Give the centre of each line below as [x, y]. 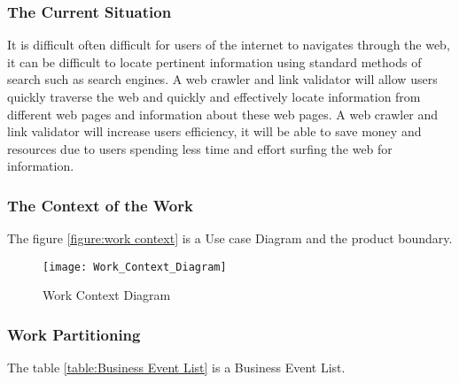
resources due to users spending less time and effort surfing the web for [200, 148]
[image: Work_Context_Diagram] [135, 267]
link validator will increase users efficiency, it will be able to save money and [214, 131]
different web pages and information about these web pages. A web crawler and [223, 114]
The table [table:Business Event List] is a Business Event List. [176, 368]
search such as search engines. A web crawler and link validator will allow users [222, 79]
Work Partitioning [74, 334]
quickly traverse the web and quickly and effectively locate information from [214, 96]
